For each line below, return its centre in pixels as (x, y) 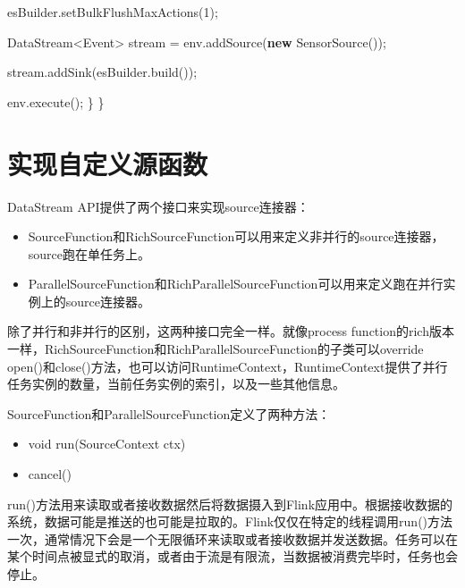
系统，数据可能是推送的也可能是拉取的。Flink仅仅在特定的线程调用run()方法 (230, 521)
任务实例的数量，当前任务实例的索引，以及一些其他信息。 (176, 384)
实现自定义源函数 (108, 163)
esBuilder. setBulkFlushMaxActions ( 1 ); (113, 12)
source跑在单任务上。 (89, 253)
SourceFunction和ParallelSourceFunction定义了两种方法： (169, 413)
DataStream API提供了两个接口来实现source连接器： (158, 206)
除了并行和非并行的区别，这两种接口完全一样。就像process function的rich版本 (231, 331)
